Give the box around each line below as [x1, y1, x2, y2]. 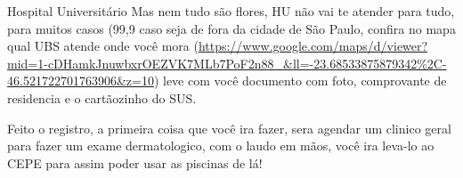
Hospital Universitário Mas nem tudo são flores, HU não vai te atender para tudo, [7, 2, 455, 20]
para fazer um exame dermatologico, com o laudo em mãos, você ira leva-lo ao [7, 136, 435, 155]
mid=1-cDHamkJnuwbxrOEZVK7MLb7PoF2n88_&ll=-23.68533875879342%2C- [7, 53, 447, 72]
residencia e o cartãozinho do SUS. [7, 88, 197, 107]
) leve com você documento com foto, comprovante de [153, 71, 447, 90]
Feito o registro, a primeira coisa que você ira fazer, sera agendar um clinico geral [7, 118, 451, 137]
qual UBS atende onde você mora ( [7, 36, 199, 55]
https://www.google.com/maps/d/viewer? [198, 36, 428, 55]
